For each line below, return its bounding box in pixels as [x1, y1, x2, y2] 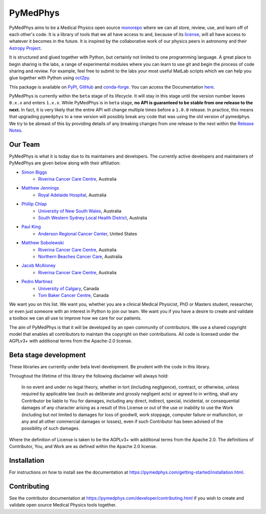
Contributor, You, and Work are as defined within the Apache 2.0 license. [9, 444, 157, 450]
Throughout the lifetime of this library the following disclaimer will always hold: [9, 373, 169, 379]
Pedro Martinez [21, 279, 53, 285]
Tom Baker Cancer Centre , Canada [38, 292, 109, 298]
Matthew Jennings [21, 185, 59, 191]
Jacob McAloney [21, 262, 56, 268]
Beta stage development [9, 351, 86, 359]
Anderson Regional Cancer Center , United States [38, 230, 137, 236]
